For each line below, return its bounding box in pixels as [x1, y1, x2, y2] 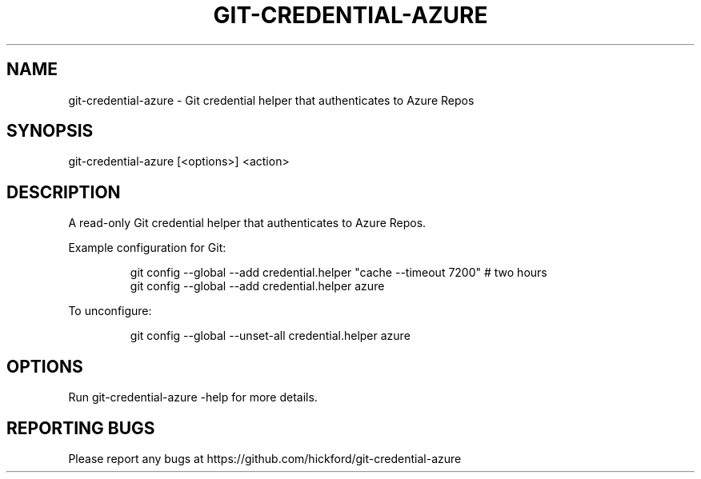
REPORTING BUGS [6, 417, 155, 438]
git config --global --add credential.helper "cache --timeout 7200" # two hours [130, 265, 547, 280]
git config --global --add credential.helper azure [130, 279, 385, 293]
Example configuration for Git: [68, 241, 226, 255]
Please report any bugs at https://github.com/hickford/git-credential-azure [68, 451, 462, 465]
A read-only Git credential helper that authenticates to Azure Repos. [68, 216, 427, 230]
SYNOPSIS [6, 121, 94, 142]
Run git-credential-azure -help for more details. [68, 390, 318, 405]
